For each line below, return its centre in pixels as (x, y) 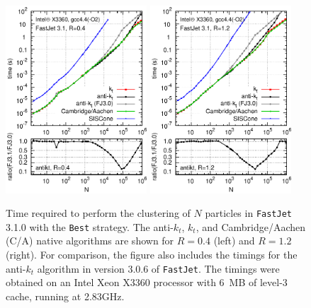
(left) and (234, 241)
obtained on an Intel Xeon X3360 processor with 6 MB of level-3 (147, 282)
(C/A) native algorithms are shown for (90, 241)
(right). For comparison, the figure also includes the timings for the (152, 255)
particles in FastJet (248, 213)
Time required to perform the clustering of (98, 213)
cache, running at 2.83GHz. (65, 296)
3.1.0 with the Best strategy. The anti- (90, 226)
